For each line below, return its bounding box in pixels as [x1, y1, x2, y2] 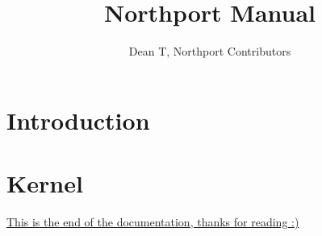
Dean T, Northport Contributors [128, 43, 291, 60]
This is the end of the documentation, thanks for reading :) [6, 213, 299, 230]
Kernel [6, 167, 83, 200]
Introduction [6, 103, 150, 136]
